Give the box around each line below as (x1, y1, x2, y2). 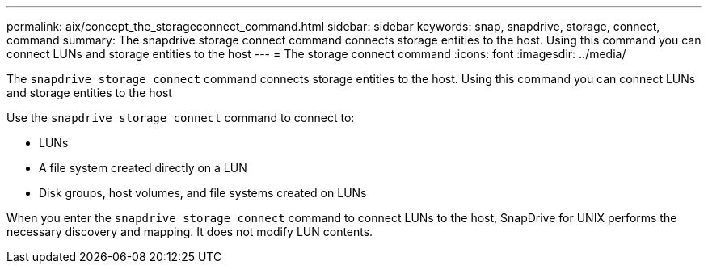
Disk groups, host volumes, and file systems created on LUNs (39, 186, 367, 200)
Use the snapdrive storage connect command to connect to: (6, 111, 355, 124)
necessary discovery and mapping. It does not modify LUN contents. (6, 225, 373, 238)
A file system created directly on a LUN (39, 161, 247, 175)
